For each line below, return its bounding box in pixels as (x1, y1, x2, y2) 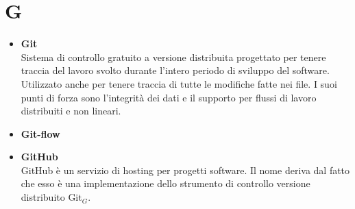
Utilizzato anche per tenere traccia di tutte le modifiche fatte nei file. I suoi (21, 76, 337, 90)
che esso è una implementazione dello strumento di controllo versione (21, 176, 310, 190)
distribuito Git (21, 190, 82, 204)
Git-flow (21, 126, 60, 140)
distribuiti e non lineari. (21, 103, 121, 118)
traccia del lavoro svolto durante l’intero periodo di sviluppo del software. (21, 63, 330, 77)
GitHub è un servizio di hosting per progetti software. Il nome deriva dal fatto (21, 162, 350, 177)
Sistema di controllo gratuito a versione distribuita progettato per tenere (21, 49, 326, 64)
